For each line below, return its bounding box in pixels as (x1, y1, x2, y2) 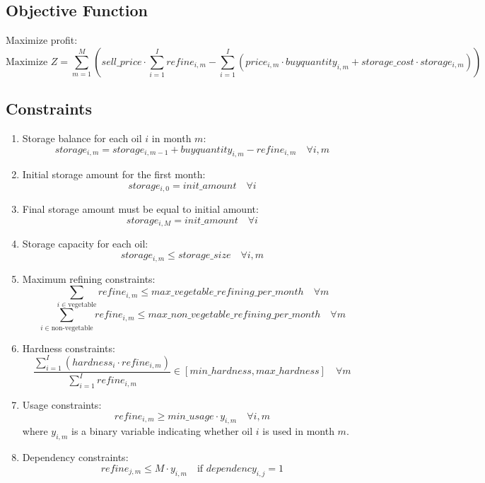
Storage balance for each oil (22, 131, 142, 145)
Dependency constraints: (22, 450, 129, 465)
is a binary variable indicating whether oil (71, 424, 253, 438)
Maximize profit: (6, 33, 78, 47)
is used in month (262, 424, 334, 438)
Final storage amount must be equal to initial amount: (22, 202, 259, 216)
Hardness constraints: (22, 340, 115, 355)
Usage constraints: (22, 397, 102, 412)
